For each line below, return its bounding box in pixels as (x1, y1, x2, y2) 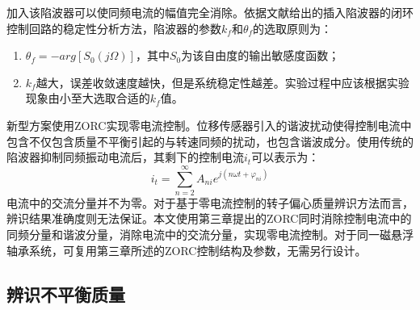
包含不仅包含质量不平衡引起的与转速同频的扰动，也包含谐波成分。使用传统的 (6, 132, 414, 149)
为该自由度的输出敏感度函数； (181, 47, 340, 64)
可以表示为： (251, 149, 320, 165)
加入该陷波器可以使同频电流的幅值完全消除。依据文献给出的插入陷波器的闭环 (6, 4, 414, 20)
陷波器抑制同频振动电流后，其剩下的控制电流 (6, 149, 244, 165)
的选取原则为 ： (253, 19, 333, 36)
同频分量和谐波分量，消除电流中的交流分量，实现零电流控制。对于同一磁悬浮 (6, 226, 414, 243)
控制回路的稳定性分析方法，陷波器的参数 (6, 19, 221, 36)
